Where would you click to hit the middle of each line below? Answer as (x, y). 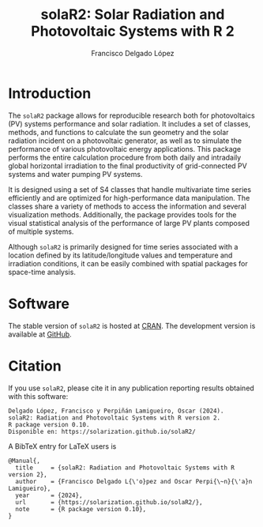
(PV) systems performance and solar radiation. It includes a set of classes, (130, 123)
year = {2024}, (49, 495)
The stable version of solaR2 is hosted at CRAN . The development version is (132, 326)
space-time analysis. (42, 272)
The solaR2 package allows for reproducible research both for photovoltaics (131, 115)
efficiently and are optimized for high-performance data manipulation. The (129, 198)
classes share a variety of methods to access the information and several (128, 206)
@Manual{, (24, 461)
